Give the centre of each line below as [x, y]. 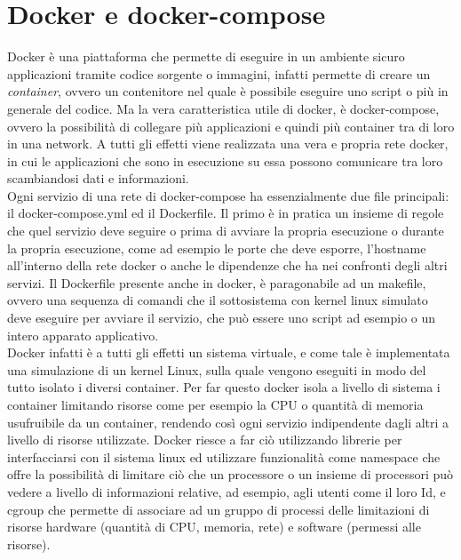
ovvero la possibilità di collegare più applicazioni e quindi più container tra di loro [231, 126]
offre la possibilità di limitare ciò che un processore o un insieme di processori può [230, 474]
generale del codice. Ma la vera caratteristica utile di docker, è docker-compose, [223, 108]
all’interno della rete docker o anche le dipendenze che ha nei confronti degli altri [227, 265]
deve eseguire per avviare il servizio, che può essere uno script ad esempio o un [222, 318]
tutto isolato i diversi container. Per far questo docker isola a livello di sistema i [224, 387]
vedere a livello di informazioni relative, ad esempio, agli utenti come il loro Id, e [227, 491]
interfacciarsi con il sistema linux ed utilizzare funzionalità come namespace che [224, 456]
